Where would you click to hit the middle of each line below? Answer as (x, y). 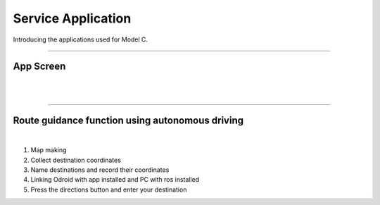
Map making (49, 150)
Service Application (72, 18)
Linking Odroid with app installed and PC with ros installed (115, 180)
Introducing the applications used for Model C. (80, 39)
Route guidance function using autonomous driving (128, 120)
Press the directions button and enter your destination (109, 190)
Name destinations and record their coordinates (100, 170)
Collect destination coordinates (76, 160)
